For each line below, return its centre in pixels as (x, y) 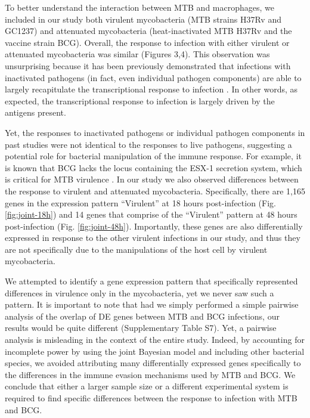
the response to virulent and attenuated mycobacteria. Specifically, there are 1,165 (155, 191)
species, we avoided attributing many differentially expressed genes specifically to (153, 363)
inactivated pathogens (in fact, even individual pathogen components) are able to (153, 77)
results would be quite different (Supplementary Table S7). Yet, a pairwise (141, 328)
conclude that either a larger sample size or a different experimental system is (147, 386)
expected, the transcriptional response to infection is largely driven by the (140, 100)
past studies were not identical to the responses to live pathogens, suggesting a (148, 144)
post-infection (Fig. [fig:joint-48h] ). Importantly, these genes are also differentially (154, 226)
